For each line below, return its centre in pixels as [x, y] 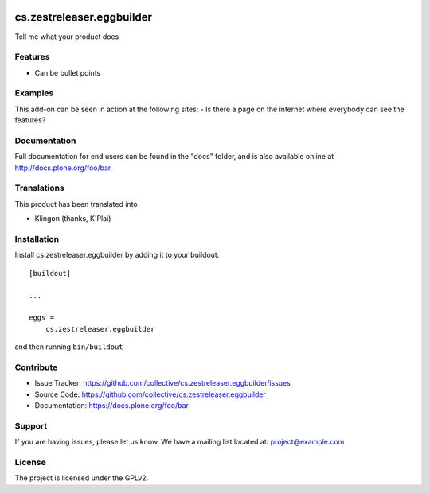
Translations [40, 188]
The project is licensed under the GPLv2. [82, 478]
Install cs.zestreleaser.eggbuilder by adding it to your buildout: [117, 255]
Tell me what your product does [67, 37]
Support [31, 425]
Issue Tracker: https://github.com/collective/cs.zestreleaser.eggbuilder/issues [162, 383]
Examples [34, 93]
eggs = [42, 318]
